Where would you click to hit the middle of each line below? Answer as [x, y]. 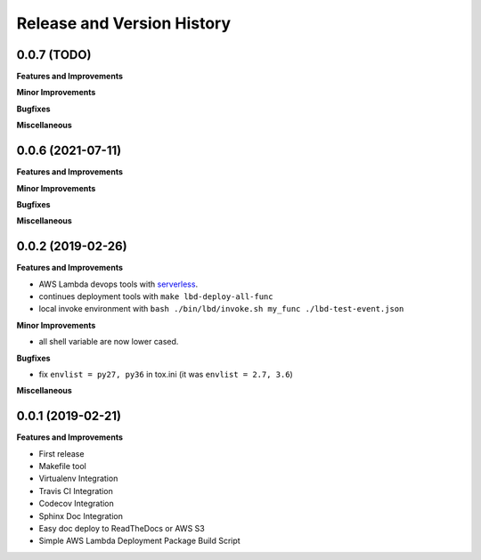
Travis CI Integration [76, 491]
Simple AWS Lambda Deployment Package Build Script [139, 541]
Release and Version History [124, 23]
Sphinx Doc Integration [81, 515]
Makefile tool [62, 467]
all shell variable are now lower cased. [109, 342]
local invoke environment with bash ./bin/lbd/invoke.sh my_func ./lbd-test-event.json [221, 309]
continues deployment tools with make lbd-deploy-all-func [156, 296]
